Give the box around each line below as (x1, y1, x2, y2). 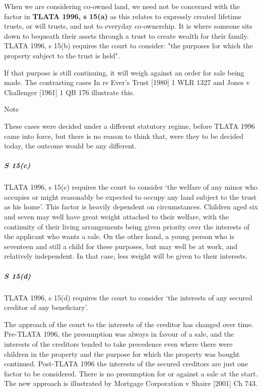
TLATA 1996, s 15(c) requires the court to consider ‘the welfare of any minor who (4, 182, 258, 192)
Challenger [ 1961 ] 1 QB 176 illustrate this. (4, 87, 135, 97)
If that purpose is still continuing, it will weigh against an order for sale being (4, 67, 244, 77)
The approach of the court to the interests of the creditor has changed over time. (4, 319, 254, 329)
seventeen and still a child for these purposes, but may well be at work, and (4, 241, 238, 251)
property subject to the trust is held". (4, 50, 120, 60)
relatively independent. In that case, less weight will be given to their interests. (4, 251, 248, 261)
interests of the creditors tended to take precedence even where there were (4, 338, 233, 349)
